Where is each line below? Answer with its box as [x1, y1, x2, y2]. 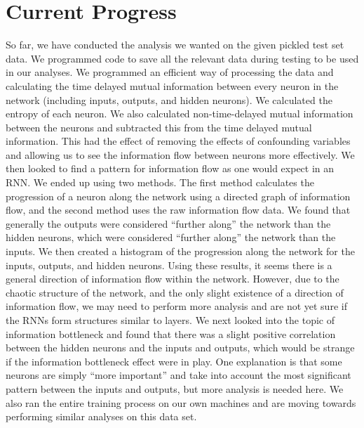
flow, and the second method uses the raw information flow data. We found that [6, 202, 351, 217]
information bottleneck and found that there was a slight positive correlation [6, 326, 336, 341]
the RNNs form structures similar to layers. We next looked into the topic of [6, 313, 335, 327]
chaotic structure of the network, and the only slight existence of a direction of [6, 285, 344, 299]
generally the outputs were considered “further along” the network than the [6, 216, 331, 231]
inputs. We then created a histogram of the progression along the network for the [6, 244, 355, 259]
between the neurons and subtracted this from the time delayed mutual [6, 119, 312, 134]
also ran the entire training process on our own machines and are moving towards [6, 395, 356, 410]
